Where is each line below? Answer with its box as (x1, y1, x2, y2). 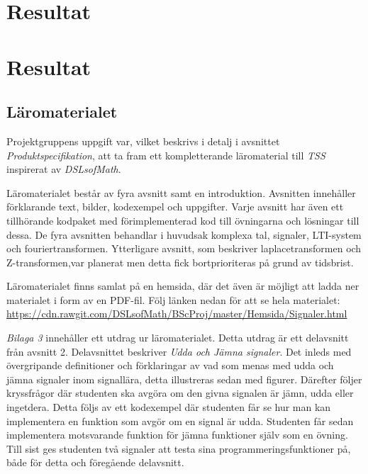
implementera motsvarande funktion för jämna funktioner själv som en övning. (6, 427, 348, 442)
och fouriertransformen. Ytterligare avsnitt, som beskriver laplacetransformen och (6, 241, 362, 256)
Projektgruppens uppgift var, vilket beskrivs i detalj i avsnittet (6, 133, 280, 148)
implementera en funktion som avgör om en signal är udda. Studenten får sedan (6, 413, 354, 428)
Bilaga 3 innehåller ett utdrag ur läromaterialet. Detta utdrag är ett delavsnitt (6, 330, 349, 345)
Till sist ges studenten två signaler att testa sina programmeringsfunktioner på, (6, 441, 351, 456)
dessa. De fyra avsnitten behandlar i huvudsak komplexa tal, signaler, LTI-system (6, 227, 362, 242)
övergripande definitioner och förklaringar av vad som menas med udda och (6, 358, 334, 373)
